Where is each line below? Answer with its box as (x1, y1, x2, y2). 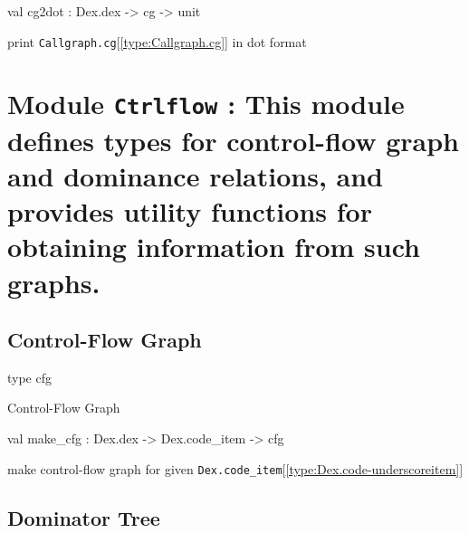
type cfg (7, 367, 52, 386)
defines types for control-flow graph (7, 121, 459, 158)
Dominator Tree (7, 503, 160, 531)
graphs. (7, 263, 100, 300)
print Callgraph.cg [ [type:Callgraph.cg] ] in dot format (7, 32, 307, 51)
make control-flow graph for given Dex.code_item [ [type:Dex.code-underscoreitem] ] (7, 459, 464, 478)
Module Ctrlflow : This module (7, 85, 405, 122)
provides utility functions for (7, 193, 372, 230)
